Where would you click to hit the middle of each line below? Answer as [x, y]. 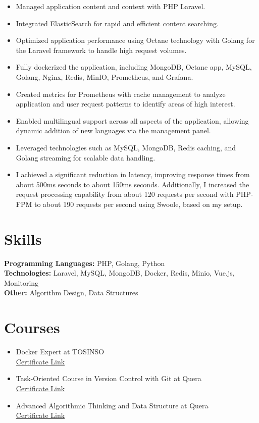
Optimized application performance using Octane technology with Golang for [135, 40]
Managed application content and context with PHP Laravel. [111, 6]
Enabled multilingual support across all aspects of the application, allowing [132, 120]
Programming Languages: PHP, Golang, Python [85, 263]
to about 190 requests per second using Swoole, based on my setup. [138, 204]
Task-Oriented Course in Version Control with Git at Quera [109, 378]
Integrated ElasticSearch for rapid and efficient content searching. [117, 23]
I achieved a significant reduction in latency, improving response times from [133, 174]
